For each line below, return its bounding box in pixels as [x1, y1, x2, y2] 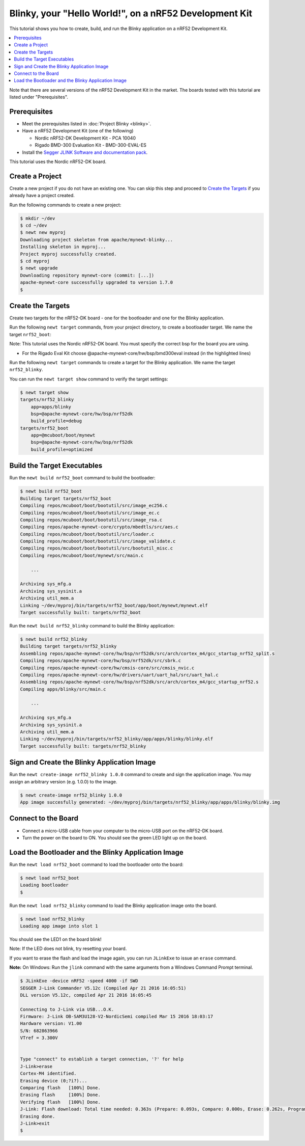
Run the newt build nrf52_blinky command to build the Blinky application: [9, 622, 175, 629]
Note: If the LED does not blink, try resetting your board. [9, 945, 127, 952]
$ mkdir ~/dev [20, 215, 55, 221]
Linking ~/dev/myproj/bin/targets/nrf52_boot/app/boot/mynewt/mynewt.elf [20, 603, 208, 608]
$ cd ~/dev [20, 222, 47, 228]
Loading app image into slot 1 [20, 923, 99, 929]
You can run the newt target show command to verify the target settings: [9, 376, 168, 382]
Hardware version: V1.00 [20, 1021, 82, 1026]
